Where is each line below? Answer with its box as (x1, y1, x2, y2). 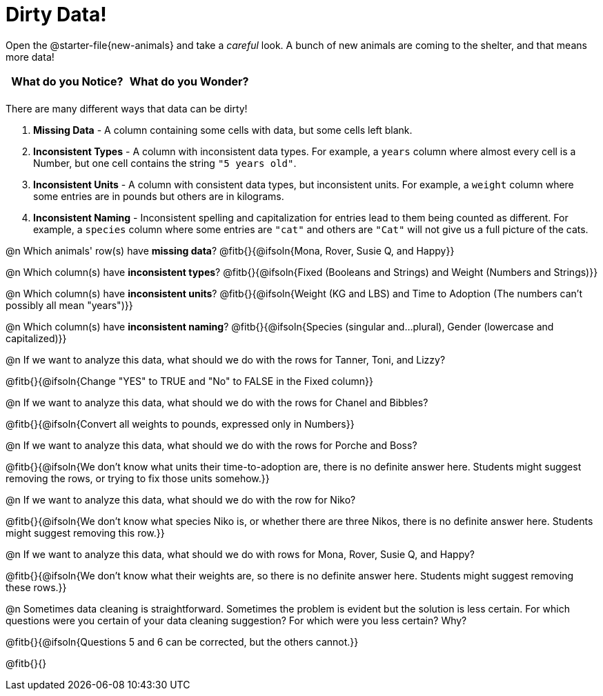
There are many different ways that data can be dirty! (6, 102, 248, 115)
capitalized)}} (6, 332, 67, 344)
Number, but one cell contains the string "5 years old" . (33, 157, 297, 169)
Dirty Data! (6, 3, 107, 26)
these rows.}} (6, 581, 67, 593)
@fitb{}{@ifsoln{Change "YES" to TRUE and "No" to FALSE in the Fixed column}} (6, 375, 373, 387)
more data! (6, 50, 55, 63)
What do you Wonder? (129, 74, 249, 88)
